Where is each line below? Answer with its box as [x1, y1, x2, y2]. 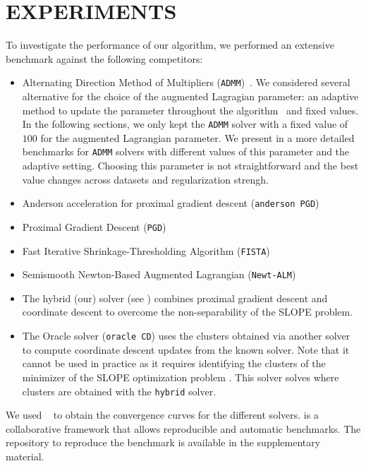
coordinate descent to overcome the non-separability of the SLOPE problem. [22, 304, 353, 319]
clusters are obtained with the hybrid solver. [22, 383, 216, 398]
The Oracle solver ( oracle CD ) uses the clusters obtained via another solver [22, 328, 350, 343]
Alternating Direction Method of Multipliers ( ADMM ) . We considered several [22, 75, 350, 90]
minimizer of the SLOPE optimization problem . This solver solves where [22, 369, 339, 384]
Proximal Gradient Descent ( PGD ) [22, 219, 166, 234]
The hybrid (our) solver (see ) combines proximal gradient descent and [22, 290, 328, 305]
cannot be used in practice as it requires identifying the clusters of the [22, 356, 326, 371]
